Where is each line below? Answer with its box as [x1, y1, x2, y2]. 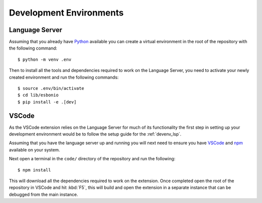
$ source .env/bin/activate [17, 85, 84, 91]
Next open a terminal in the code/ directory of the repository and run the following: [9, 156, 176, 162]
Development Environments [9, 7, 124, 18]
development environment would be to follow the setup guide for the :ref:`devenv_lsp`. [9, 131, 181, 137]
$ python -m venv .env [17, 56, 72, 62]
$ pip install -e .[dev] [17, 99, 77, 104]
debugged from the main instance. [9, 191, 78, 197]
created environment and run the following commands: [9, 74, 119, 80]
